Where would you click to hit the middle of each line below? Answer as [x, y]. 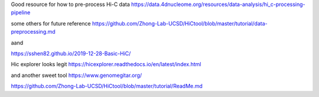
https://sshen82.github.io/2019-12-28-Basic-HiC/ [71, 53]
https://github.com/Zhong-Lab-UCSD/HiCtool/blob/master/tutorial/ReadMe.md [107, 86]
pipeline [21, 12]
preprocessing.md [33, 32]
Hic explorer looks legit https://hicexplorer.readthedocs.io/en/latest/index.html [106, 64]
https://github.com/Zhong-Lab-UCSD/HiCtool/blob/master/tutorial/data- [180, 23]
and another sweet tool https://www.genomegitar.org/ [77, 75]
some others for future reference [51, 23]
